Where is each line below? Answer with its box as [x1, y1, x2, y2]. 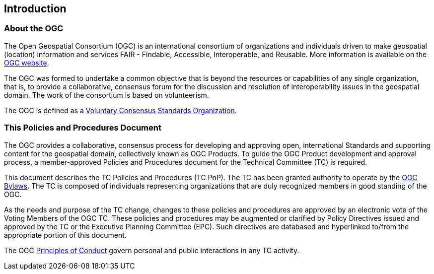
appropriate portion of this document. [4, 230, 127, 239]
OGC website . [4, 58, 49, 67]
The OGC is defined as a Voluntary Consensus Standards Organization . [4, 106, 237, 115]
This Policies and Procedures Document [4, 123, 161, 133]
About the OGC [4, 23, 64, 34]
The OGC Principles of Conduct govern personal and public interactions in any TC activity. [4, 246, 299, 255]
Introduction [4, 2, 67, 15]
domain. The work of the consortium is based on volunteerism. [4, 90, 209, 99]
